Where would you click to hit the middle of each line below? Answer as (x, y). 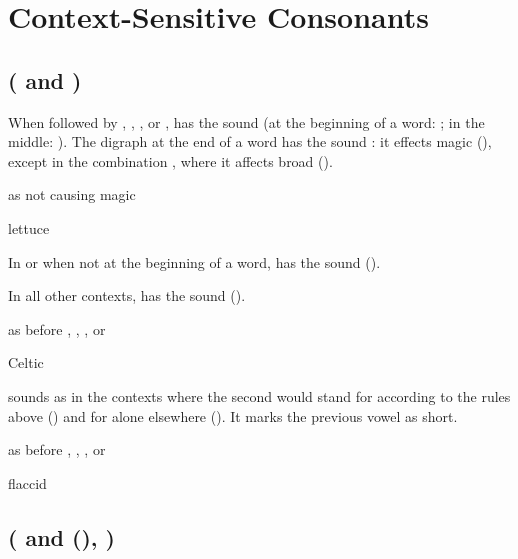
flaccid (27, 482)
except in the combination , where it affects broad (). (170, 160)
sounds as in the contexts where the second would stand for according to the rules (259, 395)
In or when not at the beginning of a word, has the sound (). (194, 261)
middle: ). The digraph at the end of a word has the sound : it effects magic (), (250, 141)
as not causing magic (72, 194)
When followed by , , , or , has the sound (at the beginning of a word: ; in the (246, 121)
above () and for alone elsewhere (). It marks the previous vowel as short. (233, 415)
